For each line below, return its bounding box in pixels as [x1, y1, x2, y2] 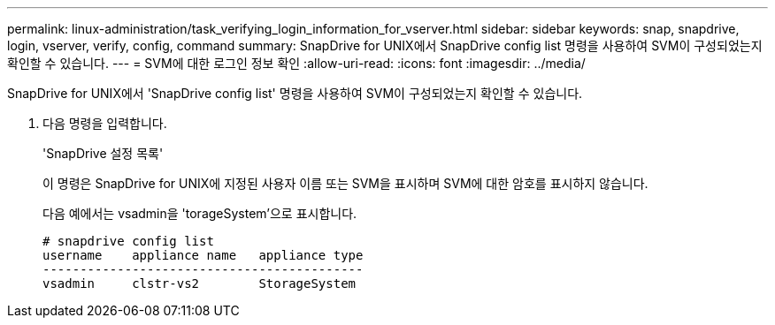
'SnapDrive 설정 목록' [42, 146, 164, 161]
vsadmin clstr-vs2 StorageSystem [42, 276, 357, 291]
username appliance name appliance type [42, 248, 364, 262]
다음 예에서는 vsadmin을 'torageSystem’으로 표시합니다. [42, 206, 357, 221]
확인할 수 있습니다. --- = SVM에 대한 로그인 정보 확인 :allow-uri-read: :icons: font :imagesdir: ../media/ [7, 56, 586, 71]
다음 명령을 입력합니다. [42, 116, 167, 131]
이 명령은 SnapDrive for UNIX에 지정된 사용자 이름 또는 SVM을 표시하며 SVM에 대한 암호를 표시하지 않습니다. [42, 176, 648, 191]
